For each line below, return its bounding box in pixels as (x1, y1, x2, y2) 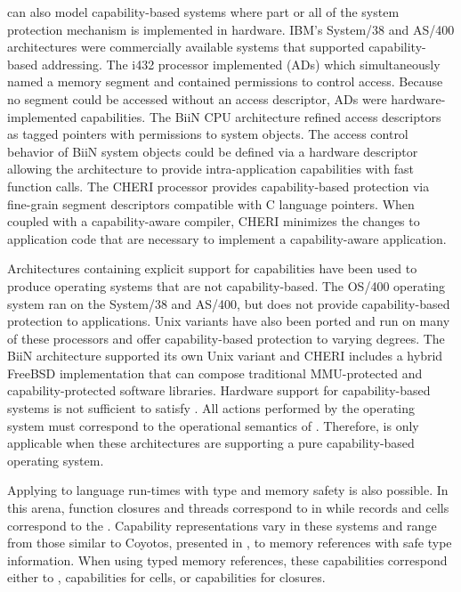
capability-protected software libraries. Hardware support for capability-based (7, 381, 431, 400)
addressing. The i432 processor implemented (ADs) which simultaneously (41, 54, 441, 73)
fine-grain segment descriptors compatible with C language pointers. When (7, 194, 415, 213)
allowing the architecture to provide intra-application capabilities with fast (7, 159, 414, 178)
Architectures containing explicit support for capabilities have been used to (7, 259, 417, 278)
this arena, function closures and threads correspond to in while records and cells (7, 499, 449, 517)
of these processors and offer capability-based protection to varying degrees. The (7, 328, 445, 347)
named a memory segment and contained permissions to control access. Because (7, 72, 443, 91)
